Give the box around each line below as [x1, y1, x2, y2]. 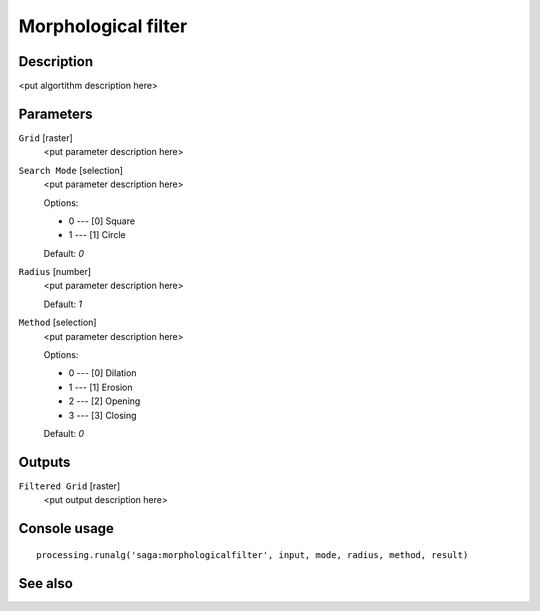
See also [18, 575, 74, 592]
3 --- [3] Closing [68, 409, 137, 421]
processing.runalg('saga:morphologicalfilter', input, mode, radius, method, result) [36, 549, 469, 560]
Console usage [18, 520, 115, 537]
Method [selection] [18, 316, 97, 329]
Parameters [18, 105, 93, 122]
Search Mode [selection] [18, 164, 124, 176]
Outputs [18, 453, 71, 470]
